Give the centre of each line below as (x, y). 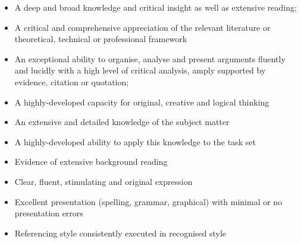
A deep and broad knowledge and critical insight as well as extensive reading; (156, 7)
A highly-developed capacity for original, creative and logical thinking (142, 102)
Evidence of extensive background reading (91, 162)
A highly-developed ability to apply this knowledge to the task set (135, 141)
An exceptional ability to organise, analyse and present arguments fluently (150, 58)
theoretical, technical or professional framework (101, 39)
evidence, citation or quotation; (72, 81)
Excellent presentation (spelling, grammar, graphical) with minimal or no (148, 201)
